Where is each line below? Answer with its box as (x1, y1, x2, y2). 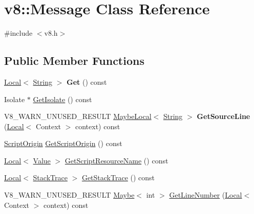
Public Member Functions (4, 53, 144, 68)
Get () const (66, 76, 107, 87)
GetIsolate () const (33, 93, 92, 104)
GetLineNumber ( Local (169, 189, 242, 200)
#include (4, 28, 33, 38)
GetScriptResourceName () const (65, 155, 168, 165)
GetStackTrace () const (81, 172, 155, 183)
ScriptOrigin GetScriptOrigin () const (4, 138, 122, 149)
